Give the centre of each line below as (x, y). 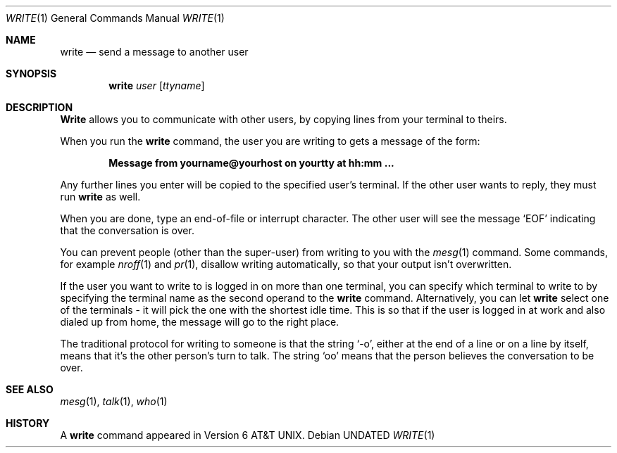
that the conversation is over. (127, 230)
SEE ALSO (30, 389)
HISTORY (28, 423)
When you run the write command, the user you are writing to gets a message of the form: (270, 141)
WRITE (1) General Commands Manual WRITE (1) (115, 18)
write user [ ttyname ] (157, 85)
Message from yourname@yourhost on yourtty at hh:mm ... (251, 163)
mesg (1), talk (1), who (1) (114, 401)
